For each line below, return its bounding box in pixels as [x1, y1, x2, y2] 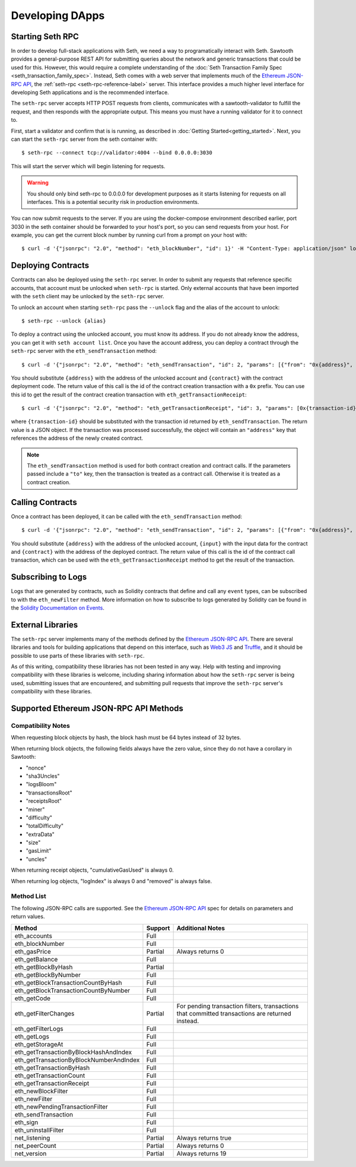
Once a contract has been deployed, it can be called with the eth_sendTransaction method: [11, 513, 243, 520]
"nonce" [26, 764, 46, 771]
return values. [11, 913, 45, 920]
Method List [11, 892, 47, 900]
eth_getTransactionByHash [14, 1064, 90, 1072]
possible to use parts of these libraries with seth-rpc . [11, 652, 145, 659]
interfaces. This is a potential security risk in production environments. [27, 198, 199, 205]
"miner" [26, 806, 45, 813]
